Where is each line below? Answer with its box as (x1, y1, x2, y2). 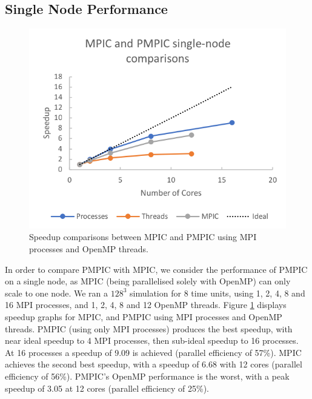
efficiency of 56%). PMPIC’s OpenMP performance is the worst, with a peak (5, 369, 290, 382)
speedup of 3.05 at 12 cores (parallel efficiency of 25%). (5, 381, 209, 394)
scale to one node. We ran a (5, 286, 108, 299)
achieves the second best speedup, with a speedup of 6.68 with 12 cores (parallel (5, 358, 302, 370)
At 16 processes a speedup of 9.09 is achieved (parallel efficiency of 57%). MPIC (5, 346, 302, 358)
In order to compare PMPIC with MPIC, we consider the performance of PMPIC (5, 263, 308, 275)
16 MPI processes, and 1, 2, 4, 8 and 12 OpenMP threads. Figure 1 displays (5, 298, 287, 311)
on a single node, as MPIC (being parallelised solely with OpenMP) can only (5, 275, 291, 287)
